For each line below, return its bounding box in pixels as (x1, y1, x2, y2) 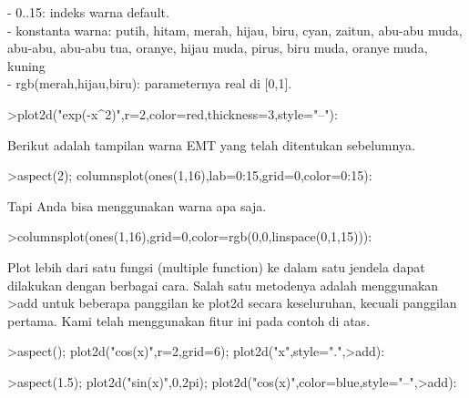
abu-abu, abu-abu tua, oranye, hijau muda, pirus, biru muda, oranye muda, (7, 38, 428, 57)
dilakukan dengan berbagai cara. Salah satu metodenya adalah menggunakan (7, 275, 439, 294)
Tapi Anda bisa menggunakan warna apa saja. (7, 196, 267, 215)
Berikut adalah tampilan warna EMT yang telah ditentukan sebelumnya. (7, 135, 415, 154)
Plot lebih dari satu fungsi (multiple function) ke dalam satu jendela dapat (7, 257, 425, 276)
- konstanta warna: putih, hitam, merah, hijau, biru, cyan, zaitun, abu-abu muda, (7, 20, 463, 39)
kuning (7, 56, 46, 75)
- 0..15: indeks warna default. (7, 3, 169, 21)
